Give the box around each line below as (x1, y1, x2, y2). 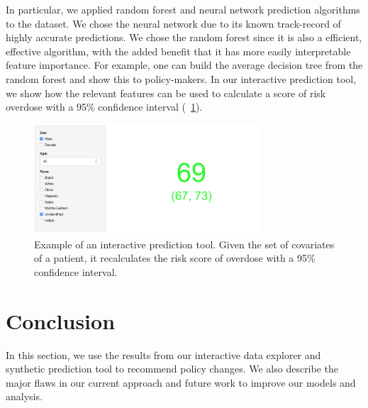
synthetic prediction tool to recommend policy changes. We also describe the (6, 361, 339, 376)
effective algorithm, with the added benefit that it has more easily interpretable (6, 43, 351, 58)
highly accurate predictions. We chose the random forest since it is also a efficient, (6, 30, 362, 45)
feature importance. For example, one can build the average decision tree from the (6, 57, 363, 72)
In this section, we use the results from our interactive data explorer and (6, 347, 321, 362)
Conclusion (6, 306, 116, 335)
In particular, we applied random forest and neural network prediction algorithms (6, 2, 360, 16)
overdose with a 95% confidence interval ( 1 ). (6, 99, 203, 114)
